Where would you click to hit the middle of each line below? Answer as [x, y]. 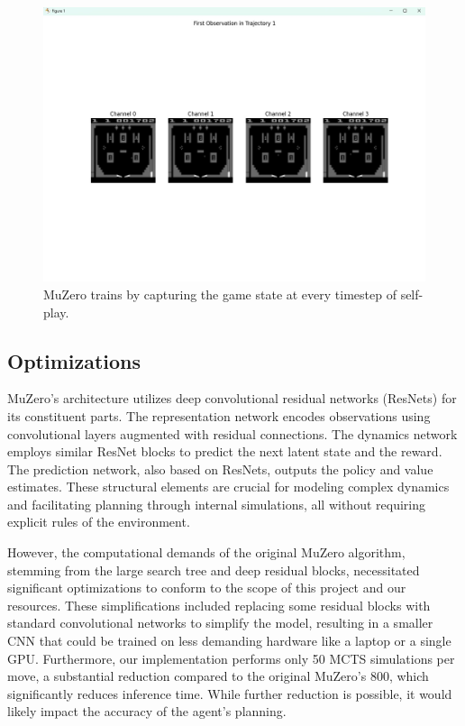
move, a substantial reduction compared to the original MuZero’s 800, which [218, 676]
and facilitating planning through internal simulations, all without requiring [216, 504]
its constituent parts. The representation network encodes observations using [219, 415]
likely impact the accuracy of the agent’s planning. [147, 711]
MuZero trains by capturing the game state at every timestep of [220, 294]
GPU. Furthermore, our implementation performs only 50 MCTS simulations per [231, 658]
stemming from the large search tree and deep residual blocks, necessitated [214, 570]
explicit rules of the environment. [99, 522]
